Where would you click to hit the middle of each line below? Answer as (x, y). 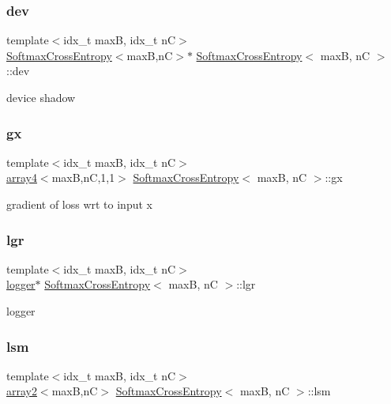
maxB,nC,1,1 (83, 177)
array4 (22, 177)
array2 (22, 391)
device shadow (41, 97)
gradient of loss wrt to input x (79, 204)
